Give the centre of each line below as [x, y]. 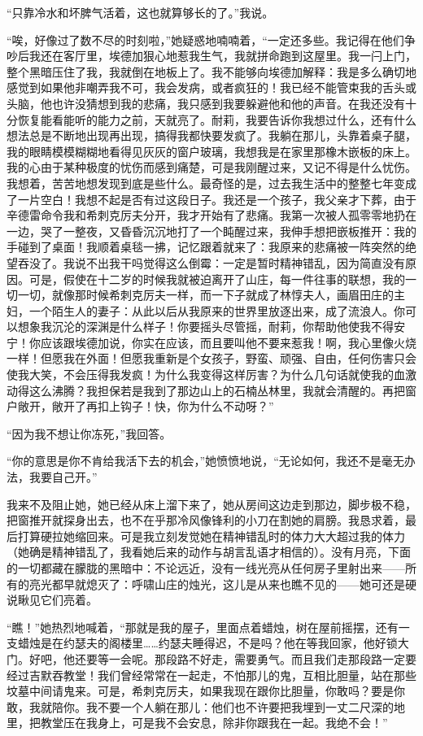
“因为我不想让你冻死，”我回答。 [89, 433]
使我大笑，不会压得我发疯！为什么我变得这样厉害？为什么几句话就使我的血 [206, 375]
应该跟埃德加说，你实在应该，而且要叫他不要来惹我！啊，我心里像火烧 [228, 342]
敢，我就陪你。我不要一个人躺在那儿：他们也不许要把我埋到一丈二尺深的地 [206, 706]
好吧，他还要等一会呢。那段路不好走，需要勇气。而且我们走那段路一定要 [222, 658]
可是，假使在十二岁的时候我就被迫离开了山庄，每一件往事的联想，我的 [217, 279]
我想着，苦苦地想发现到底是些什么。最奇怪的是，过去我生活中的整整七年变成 [211, 183]
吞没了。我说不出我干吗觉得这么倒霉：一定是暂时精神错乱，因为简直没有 [211, 262]
